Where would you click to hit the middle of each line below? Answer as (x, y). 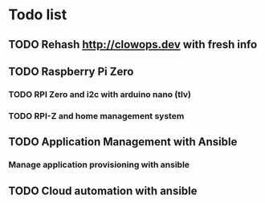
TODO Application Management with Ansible (123, 142)
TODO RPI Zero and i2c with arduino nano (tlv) (100, 94)
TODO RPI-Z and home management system (96, 116)
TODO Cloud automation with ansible (103, 191)
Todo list (38, 15)
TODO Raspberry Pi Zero (71, 71)
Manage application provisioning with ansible (99, 164)
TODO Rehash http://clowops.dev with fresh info (133, 45)
